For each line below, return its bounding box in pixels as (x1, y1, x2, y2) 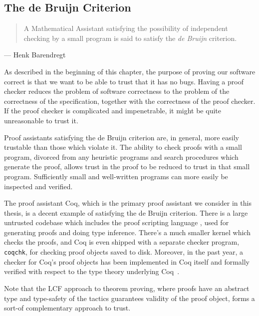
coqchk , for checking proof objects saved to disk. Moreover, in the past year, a (4, 247, 243, 257)
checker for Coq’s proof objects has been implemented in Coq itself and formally (4, 256, 250, 267)
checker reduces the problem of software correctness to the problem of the (4, 86, 230, 96)
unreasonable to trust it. (4, 115, 78, 125)
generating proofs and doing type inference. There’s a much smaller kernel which (4, 227, 251, 237)
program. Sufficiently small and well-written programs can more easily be (4, 171, 228, 181)
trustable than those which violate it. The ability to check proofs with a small (4, 142, 242, 152)
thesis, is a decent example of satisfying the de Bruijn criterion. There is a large (4, 207, 248, 218)
